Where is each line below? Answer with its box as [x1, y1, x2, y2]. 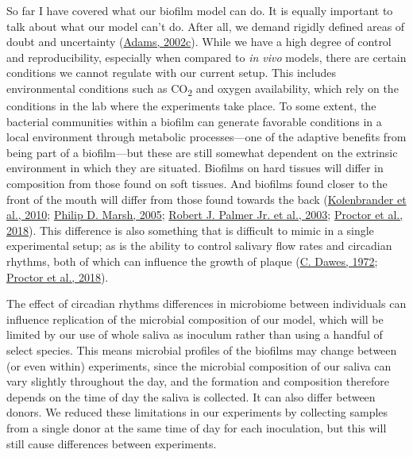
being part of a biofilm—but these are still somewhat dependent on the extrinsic [6, 144, 398, 160]
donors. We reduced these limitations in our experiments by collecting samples [6, 404, 388, 421]
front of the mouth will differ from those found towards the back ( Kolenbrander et [6, 190, 407, 207]
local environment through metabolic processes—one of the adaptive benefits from [6, 129, 407, 145]
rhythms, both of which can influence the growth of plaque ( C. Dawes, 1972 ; [6, 253, 378, 270]
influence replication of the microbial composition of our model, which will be [6, 310, 384, 327]
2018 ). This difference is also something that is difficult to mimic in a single [6, 221, 374, 238]
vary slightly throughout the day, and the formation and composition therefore [6, 373, 389, 390]
